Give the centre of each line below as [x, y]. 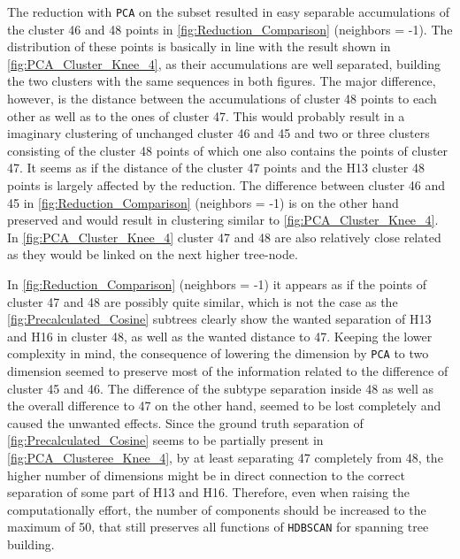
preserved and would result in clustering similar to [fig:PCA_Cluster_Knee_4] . [223, 220]
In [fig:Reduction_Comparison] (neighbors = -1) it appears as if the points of [217, 283]
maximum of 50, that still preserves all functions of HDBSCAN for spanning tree [218, 527]
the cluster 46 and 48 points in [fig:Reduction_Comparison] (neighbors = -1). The [230, 29]
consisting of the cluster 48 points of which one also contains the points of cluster [228, 150]
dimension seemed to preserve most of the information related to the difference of [228, 371]
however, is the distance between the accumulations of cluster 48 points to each [222, 99]
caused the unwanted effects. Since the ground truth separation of [185, 422]
